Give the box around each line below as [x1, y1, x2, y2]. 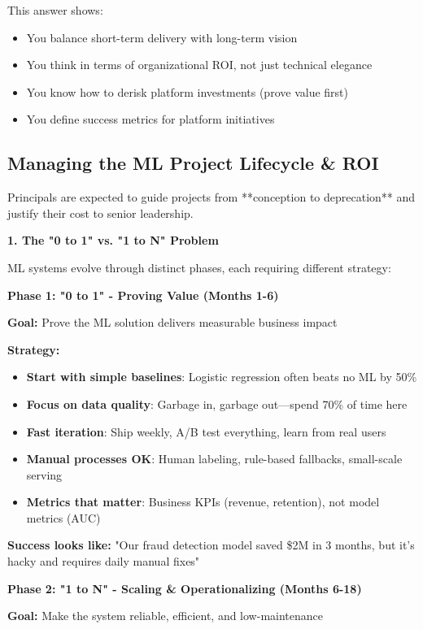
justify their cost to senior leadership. [7, 204, 194, 221]
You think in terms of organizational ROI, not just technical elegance [26, 56, 373, 73]
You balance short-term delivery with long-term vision [26, 28, 298, 46]
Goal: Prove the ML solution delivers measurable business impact [7, 314, 338, 331]
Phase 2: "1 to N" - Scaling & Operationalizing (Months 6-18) [7, 579, 362, 596]
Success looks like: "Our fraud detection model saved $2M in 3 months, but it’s [7, 536, 415, 553]
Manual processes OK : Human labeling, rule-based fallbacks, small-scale [26, 450, 403, 467]
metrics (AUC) [26, 509, 101, 526]
